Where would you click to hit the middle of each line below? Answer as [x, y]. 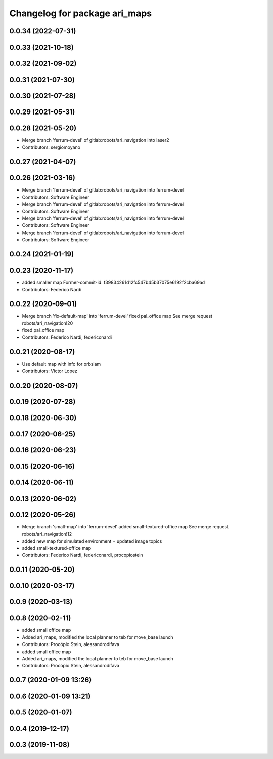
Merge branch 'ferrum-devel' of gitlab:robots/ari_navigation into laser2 [96, 140]
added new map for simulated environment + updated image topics [92, 541]
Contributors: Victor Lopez [50, 371]
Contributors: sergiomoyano [51, 147]
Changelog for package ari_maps [80, 13]
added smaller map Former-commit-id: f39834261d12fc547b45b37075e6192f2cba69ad [113, 282]
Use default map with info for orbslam [61, 364]
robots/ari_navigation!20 [48, 323]
